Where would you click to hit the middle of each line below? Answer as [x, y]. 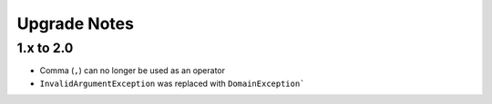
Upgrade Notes [75, 24]
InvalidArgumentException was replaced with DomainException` [172, 83]
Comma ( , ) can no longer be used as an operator [133, 71]
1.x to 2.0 [45, 48]
